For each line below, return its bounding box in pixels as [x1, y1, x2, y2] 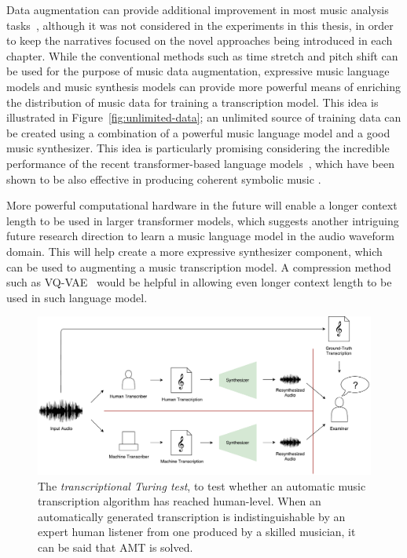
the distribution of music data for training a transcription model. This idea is [6, 93, 379, 110]
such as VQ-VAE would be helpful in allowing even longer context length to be [6, 274, 392, 290]
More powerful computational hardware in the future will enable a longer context [6, 197, 398, 213]
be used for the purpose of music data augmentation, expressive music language [6, 63, 390, 79]
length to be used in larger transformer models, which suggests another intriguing [6, 212, 399, 228]
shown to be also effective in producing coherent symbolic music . [6, 170, 321, 187]
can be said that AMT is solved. [38, 538, 193, 555]
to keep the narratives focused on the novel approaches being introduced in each [6, 32, 393, 49]
